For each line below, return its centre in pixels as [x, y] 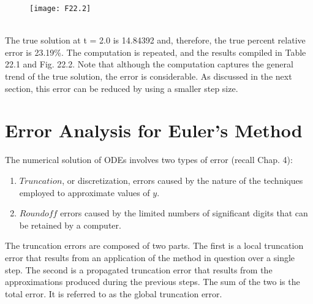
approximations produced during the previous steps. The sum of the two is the [153, 282]
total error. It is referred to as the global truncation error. [114, 293]
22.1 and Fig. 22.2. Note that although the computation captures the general [149, 64]
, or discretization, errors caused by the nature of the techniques [183, 180]
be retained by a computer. [70, 225]
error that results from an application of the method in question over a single [150, 257]
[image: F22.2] [60, 9]
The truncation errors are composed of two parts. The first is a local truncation [154, 245]
